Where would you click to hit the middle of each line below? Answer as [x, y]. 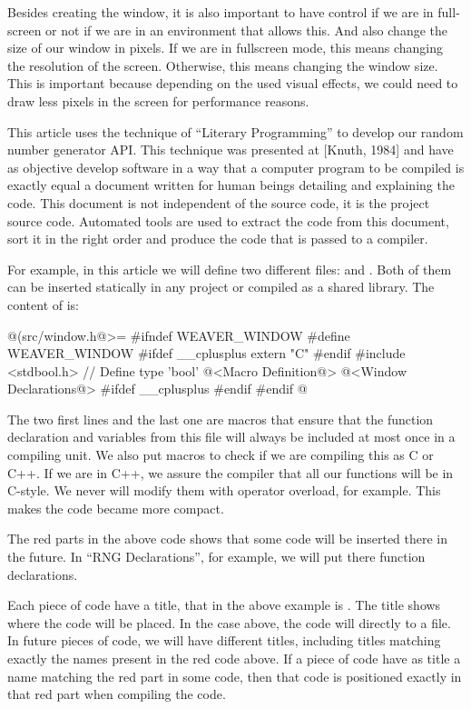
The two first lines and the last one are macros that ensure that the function [221, 419]
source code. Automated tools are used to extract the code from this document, [228, 220]
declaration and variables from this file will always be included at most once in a [231, 437]
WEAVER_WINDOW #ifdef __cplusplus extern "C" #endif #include [206, 353]
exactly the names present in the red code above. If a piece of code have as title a [234, 658]
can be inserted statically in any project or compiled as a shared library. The [221, 287]
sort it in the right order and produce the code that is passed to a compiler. [218, 239]
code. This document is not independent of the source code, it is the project [219, 202]
